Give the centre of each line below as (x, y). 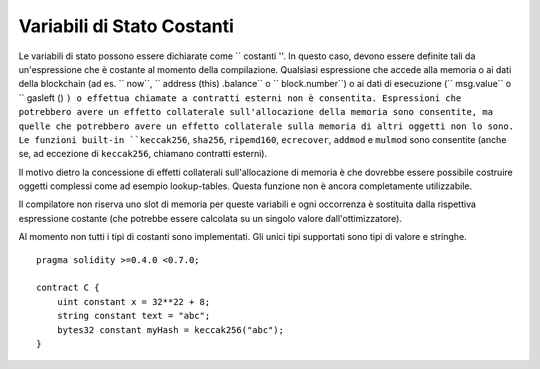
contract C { (68, 288)
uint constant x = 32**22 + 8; (133, 301)
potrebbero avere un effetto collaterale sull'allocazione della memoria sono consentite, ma (256, 112)
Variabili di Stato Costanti (126, 26)
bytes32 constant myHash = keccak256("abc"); (170, 329)
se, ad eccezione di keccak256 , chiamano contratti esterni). (143, 154)
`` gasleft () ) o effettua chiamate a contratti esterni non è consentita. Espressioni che (240, 97)
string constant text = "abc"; (133, 316)
